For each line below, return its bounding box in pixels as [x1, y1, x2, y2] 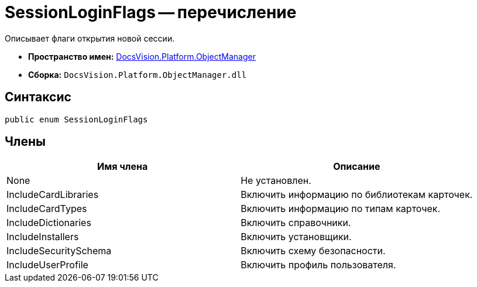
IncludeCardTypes [6, 203, 87, 215]
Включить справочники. [241, 217, 351, 229]
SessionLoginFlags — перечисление [5, 2, 297, 22]
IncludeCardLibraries [6, 189, 99, 201]
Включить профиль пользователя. [241, 259, 396, 271]
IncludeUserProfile [6, 259, 88, 271]
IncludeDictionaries [6, 217, 91, 229]
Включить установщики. [241, 231, 352, 243]
